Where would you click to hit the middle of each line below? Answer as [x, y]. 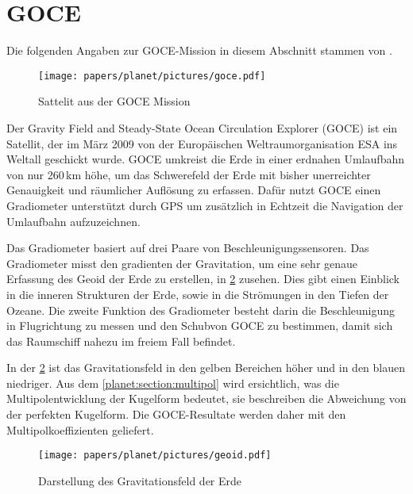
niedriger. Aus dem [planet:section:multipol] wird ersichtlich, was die [173, 383]
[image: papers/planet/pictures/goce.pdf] [152, 76]
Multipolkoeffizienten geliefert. [80, 429]
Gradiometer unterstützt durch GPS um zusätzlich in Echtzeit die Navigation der [205, 205]
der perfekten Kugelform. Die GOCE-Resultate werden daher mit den [176, 414]
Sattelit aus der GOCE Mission [114, 101]
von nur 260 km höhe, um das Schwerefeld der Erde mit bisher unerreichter [189, 174]
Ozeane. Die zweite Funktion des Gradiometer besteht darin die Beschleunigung [201, 310]
